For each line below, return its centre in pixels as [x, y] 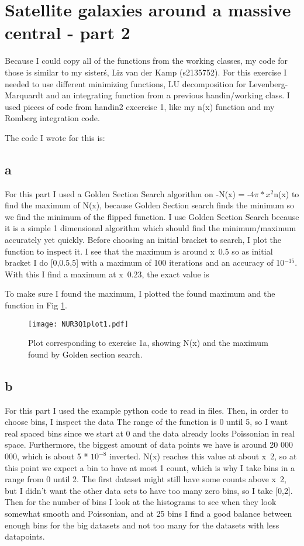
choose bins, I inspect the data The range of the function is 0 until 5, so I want [146, 422]
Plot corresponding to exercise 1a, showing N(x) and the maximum [148, 343]
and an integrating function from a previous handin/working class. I [168, 95]
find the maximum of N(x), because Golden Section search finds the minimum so [150, 205]
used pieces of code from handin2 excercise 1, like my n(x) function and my [140, 106]
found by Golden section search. [85, 354]
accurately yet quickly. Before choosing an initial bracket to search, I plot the [143, 240]
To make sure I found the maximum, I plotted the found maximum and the [140, 293]
